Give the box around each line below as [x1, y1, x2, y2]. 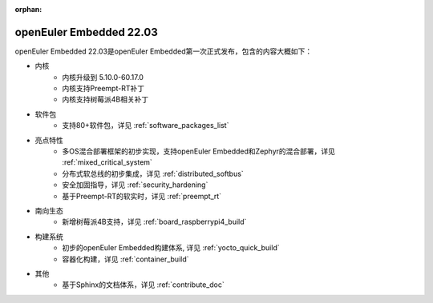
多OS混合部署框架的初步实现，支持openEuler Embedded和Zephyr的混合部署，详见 [62, 146, 336, 156]
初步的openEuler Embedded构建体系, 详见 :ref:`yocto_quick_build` [62, 243, 280, 253]
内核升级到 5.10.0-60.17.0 [62, 72, 144, 82]
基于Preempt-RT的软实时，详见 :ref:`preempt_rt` [62, 191, 222, 201]
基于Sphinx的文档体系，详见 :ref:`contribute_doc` [62, 280, 225, 289]
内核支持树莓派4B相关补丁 [62, 94, 149, 104]
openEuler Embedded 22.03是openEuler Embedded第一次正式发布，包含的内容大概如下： [14, 46, 313, 56]
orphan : [14, 5, 42, 14]
